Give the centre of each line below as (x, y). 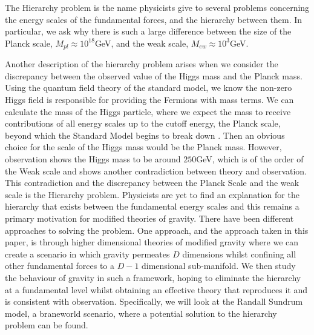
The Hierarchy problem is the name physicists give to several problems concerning (157, 7)
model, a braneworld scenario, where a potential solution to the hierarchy (141, 313)
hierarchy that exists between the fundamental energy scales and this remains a (152, 206)
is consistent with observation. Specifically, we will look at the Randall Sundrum (154, 301)
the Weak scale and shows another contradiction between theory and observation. (156, 171)
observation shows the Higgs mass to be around (93, 158)
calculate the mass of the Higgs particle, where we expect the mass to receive (148, 111)
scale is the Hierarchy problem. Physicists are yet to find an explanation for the (152, 194)
